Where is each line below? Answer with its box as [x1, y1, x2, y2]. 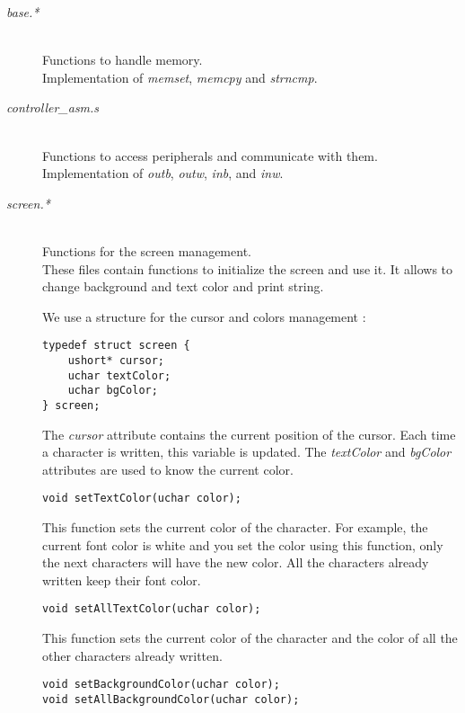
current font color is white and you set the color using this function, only [42, 535, 443, 554]
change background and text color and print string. [42, 277, 324, 296]
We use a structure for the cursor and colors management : [42, 307, 366, 325]
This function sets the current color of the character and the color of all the [42, 628, 458, 647]
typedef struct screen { [42, 339, 190, 352]
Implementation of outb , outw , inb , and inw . [42, 164, 284, 183]
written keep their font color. [42, 570, 201, 589]
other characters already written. [42, 646, 223, 664]
